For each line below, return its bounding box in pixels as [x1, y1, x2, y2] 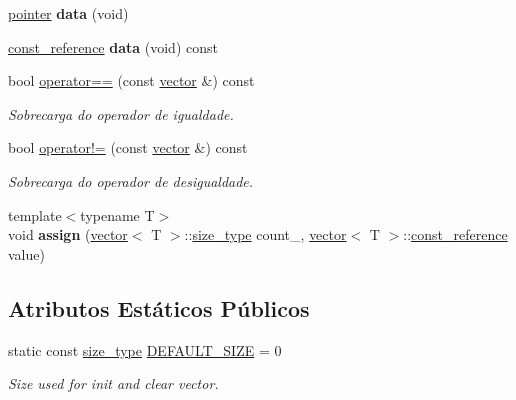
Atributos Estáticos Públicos [8, 292, 310, 323]
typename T [80, 204, 155, 225]
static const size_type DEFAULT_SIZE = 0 [8, 339, 282, 360]
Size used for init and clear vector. [8, 373, 219, 394]
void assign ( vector [8, 224, 128, 245]
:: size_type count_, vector [184, 224, 347, 245]
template [8, 204, 62, 225]
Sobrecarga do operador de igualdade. [8, 103, 234, 124]
